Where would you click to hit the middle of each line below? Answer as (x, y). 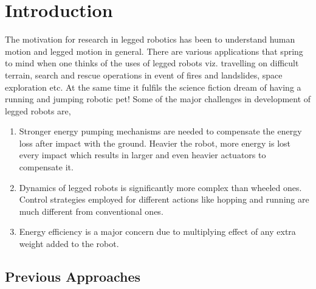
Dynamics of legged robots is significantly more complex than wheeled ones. (160, 187)
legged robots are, (38, 110)
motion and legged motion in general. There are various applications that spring (154, 51)
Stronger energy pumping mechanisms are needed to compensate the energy (160, 131)
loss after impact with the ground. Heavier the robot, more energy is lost (155, 143)
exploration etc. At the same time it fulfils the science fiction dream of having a (153, 87)
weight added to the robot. (69, 244)
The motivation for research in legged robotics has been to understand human (150, 39)
